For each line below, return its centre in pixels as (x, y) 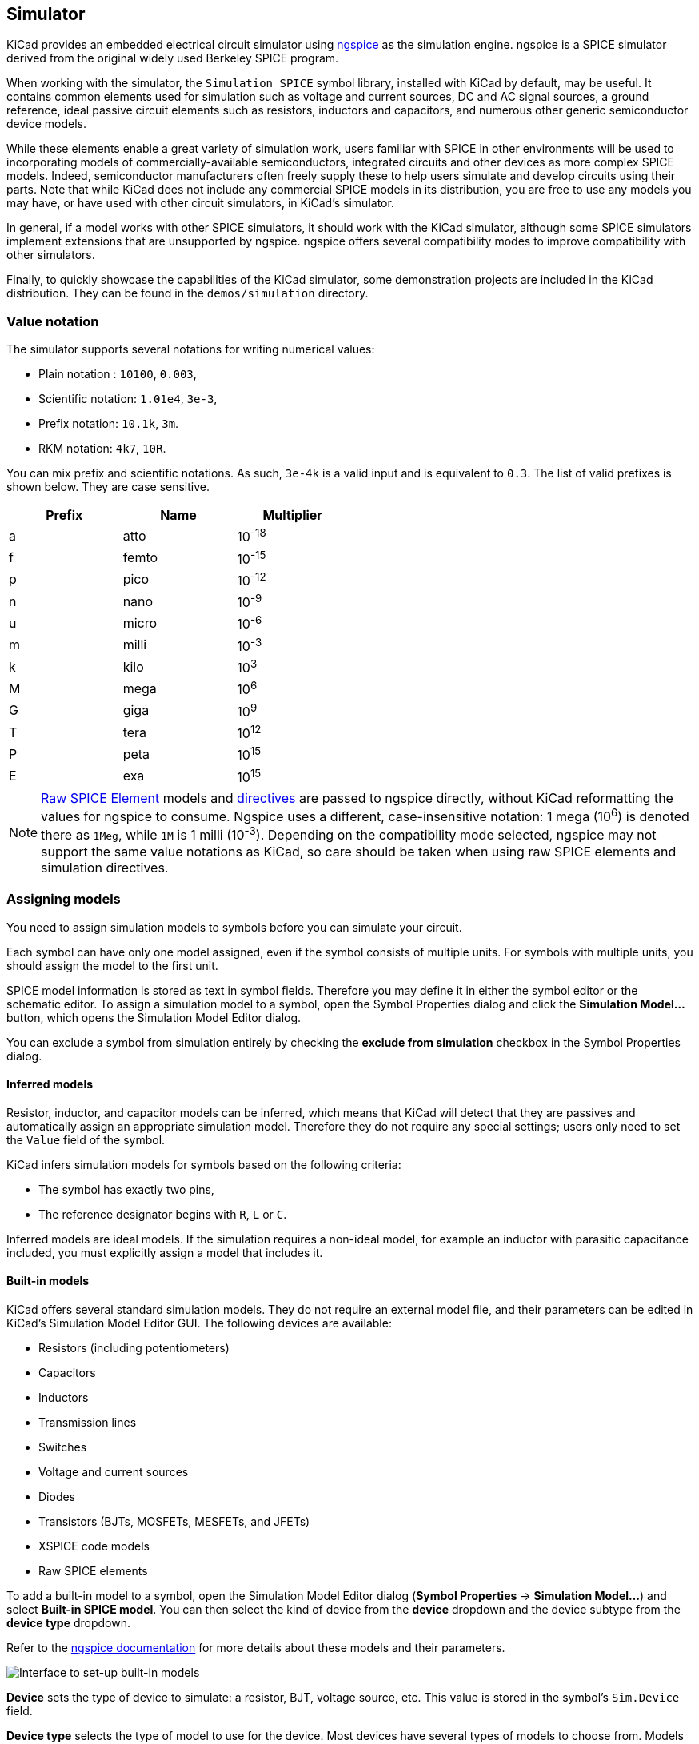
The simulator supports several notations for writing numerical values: (191, 349)
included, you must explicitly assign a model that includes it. (165, 1252)
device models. (47, 124)
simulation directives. (105, 867)
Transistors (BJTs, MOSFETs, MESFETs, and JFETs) (174, 1521)
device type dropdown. (69, 1622)
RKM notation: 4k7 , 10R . (102, 449)
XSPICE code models (94, 1546)
